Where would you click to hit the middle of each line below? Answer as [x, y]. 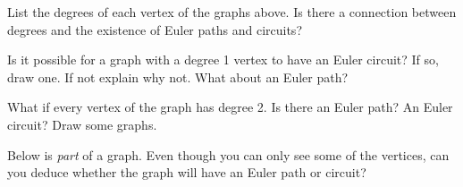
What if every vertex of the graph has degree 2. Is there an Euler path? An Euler [230, 107]
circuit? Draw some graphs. [82, 124]
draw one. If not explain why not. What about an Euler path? [178, 76]
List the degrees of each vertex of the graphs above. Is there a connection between [232, 12]
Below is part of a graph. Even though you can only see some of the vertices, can [228, 154]
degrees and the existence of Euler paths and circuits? [155, 29]
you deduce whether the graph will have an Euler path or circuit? [187, 172]
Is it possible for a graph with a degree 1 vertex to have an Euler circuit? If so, [223, 59]
